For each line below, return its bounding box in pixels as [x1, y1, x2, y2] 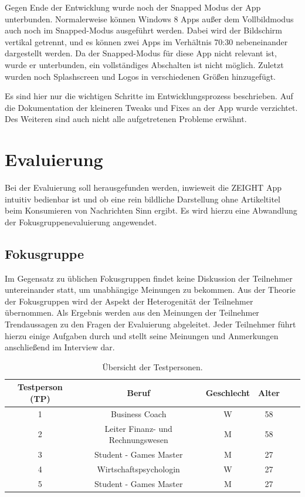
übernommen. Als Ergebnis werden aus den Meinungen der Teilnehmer [5, 306, 259, 319]
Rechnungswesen [109, 434, 168, 446]
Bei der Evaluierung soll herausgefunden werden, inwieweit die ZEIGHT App [5, 181, 282, 194]
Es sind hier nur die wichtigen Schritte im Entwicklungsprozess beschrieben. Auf [5, 90, 293, 102]
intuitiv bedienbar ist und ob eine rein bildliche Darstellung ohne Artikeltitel [5, 192, 280, 205]
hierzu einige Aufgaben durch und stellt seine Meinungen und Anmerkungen [5, 329, 279, 342]
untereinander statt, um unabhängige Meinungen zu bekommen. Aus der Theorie [5, 283, 296, 296]
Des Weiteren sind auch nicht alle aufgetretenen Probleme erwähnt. [5, 113, 247, 125]
